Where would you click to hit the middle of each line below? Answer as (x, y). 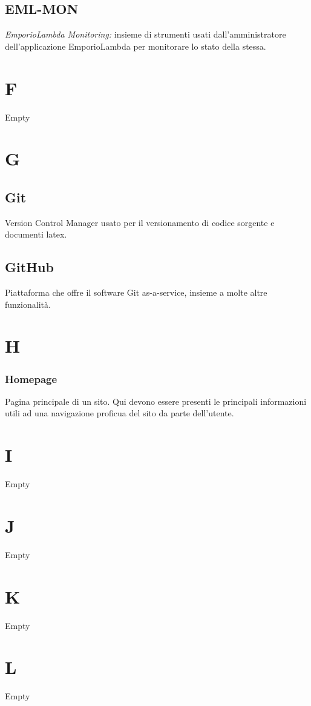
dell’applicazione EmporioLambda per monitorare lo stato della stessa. (136, 46)
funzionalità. (28, 304)
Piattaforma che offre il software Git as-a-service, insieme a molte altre (136, 292)
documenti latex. (36, 234)
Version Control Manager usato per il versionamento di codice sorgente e (140, 222)
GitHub (29, 267)
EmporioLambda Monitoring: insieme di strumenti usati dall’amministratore (146, 34)
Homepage (31, 378)
